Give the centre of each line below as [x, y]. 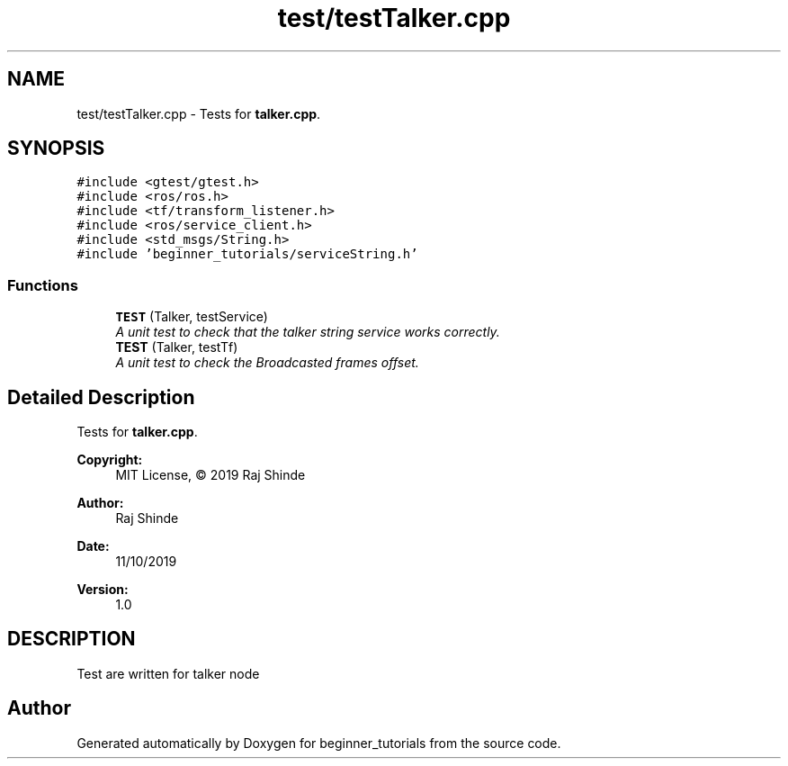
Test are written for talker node [168, 673]
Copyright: [110, 460]
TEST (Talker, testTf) [177, 347]
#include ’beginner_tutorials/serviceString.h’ [247, 254]
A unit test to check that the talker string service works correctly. [308, 332]
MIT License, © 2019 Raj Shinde [210, 475]
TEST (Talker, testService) [192, 317]
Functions [43, 285]
